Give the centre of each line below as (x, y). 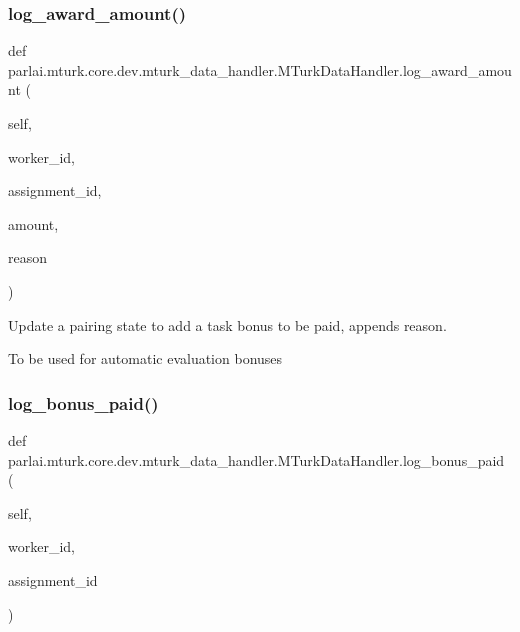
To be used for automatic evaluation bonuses (145, 358)
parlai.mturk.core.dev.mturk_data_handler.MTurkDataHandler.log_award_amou (260, 69)
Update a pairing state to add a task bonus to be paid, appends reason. (227, 324)
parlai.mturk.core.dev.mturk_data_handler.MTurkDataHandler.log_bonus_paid (256, 459)
